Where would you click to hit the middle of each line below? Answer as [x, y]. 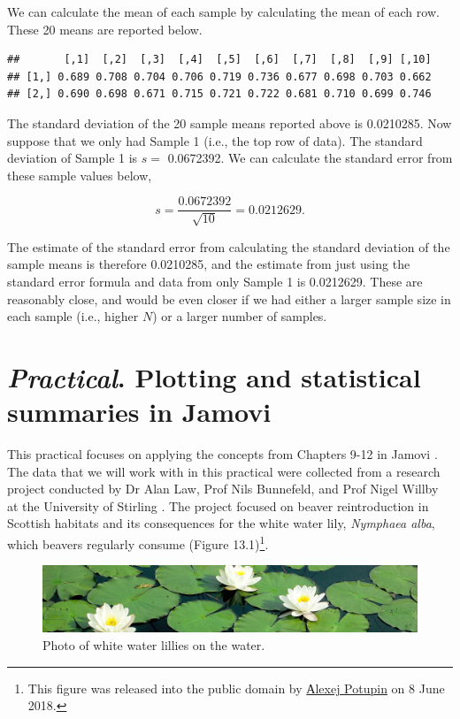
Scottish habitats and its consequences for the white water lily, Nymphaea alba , [221, 523]
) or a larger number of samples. [240, 316]
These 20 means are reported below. [105, 29]
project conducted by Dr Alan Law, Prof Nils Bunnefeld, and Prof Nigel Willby [223, 489]
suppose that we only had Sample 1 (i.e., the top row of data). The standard [215, 140]
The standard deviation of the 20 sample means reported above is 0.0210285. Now [230, 122]
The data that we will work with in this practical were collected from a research [224, 471]
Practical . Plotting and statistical [214, 377]
